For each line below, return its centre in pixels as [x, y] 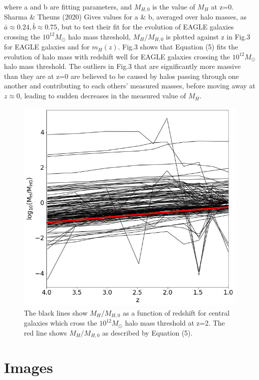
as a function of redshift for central [176, 312]
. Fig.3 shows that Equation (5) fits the [178, 47]
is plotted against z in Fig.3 [208, 36]
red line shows [46, 332]
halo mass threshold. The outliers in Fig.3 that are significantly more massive [123, 66]
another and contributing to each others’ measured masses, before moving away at [130, 86]
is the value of [174, 6]
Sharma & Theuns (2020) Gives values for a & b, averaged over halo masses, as [126, 17]
